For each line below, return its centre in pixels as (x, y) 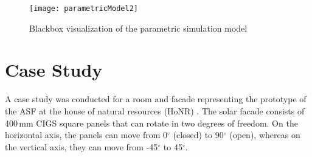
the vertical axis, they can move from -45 (81, 146)
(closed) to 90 (198, 135)
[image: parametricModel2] (84, 9)
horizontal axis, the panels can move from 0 (86, 135)
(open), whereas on (265, 135)
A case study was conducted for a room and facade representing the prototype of (156, 99)
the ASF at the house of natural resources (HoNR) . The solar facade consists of (155, 110)
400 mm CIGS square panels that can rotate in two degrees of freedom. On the (151, 123)
